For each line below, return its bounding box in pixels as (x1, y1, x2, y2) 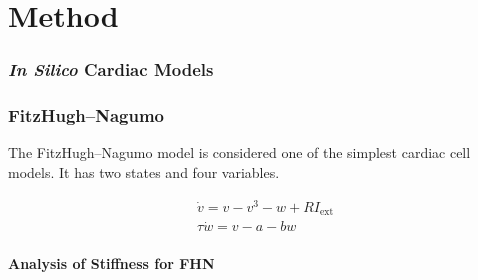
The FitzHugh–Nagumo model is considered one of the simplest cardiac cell (8, 142, 471, 163)
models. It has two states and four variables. (8, 162, 280, 183)
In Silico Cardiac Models (8, 57, 214, 82)
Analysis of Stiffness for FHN (8, 253, 215, 274)
